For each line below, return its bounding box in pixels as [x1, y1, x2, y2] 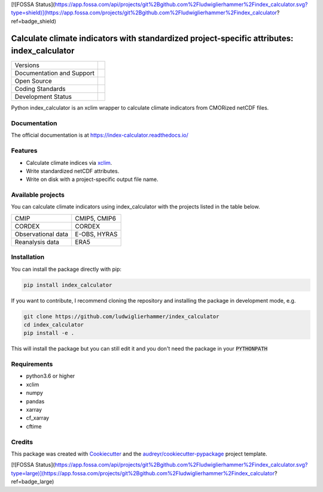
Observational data [14, 230, 69, 238]
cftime [26, 422, 42, 430]
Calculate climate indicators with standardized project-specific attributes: [11, 33, 294, 43]
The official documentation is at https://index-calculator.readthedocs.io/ [11, 132, 188, 139]
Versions [14, 61, 40, 70]
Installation [11, 253, 45, 261]
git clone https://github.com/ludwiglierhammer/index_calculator [23, 313, 220, 320]
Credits [11, 437, 33, 446]
